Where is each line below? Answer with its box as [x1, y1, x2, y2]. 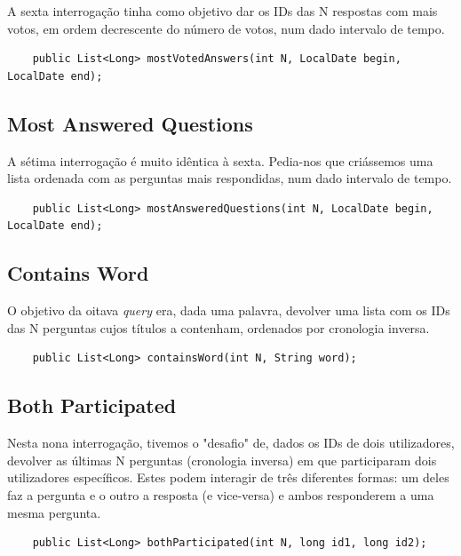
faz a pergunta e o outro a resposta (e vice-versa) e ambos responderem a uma [7, 485, 434, 504]
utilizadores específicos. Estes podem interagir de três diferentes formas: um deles [7, 468, 449, 487]
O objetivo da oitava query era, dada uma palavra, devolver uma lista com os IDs [7, 301, 450, 320]
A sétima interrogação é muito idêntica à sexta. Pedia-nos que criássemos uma [7, 151, 433, 170]
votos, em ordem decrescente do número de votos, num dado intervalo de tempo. [7, 19, 445, 37]
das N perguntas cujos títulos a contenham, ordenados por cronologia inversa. [7, 318, 430, 337]
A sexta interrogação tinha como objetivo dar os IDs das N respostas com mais [7, 2, 438, 20]
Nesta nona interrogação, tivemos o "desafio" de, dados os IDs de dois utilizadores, [7, 433, 455, 452]
